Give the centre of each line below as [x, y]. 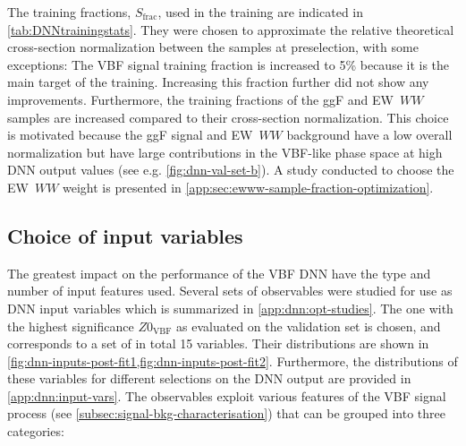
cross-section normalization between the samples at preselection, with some [213, 47]
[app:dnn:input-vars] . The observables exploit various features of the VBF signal [227, 395]
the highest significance [71, 326]
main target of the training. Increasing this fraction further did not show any [218, 82]
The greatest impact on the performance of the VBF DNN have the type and [219, 273]
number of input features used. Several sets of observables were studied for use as [230, 291]
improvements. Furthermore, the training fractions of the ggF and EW [200, 99]
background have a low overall [369, 135]
